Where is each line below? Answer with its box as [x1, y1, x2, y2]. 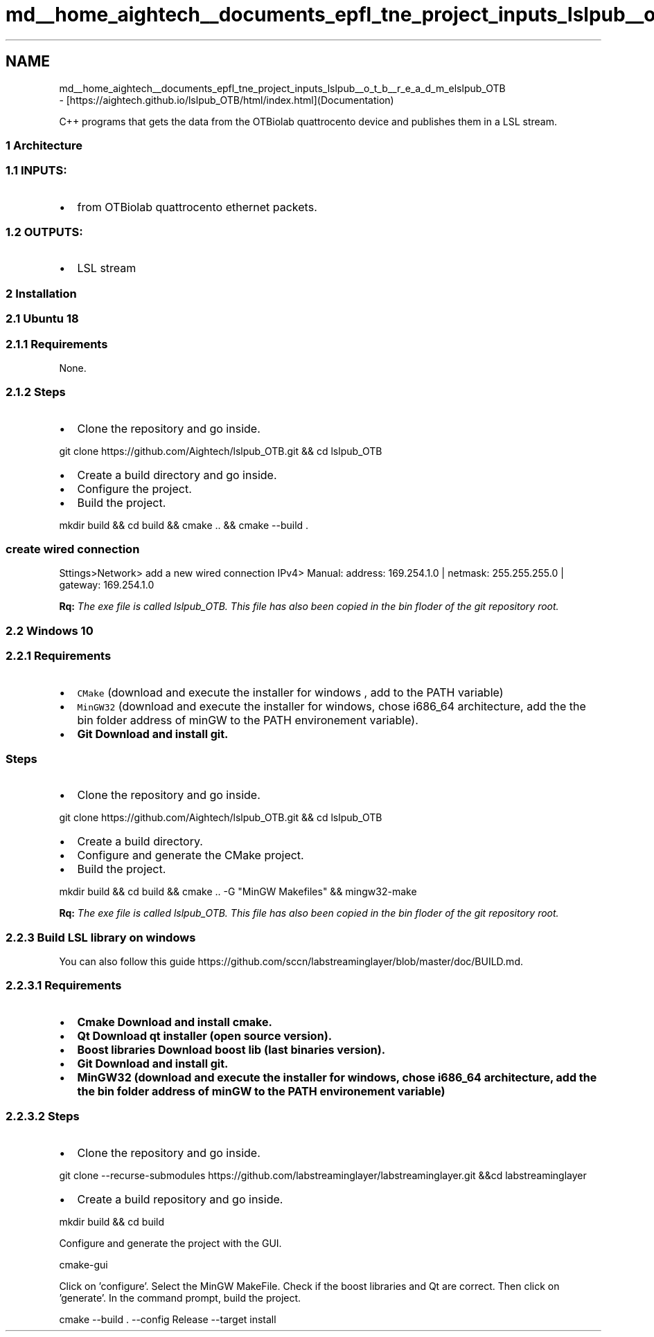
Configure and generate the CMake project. [77, 848, 304, 863]
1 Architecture [6, 138, 83, 152]
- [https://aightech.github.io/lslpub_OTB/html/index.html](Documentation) [59, 93, 394, 106]
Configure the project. [77, 481, 192, 496]
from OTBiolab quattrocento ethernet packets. [77, 199, 317, 214]
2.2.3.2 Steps [6, 1109, 80, 1124]
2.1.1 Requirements [6, 337, 108, 351]
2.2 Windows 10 [6, 623, 94, 638]
